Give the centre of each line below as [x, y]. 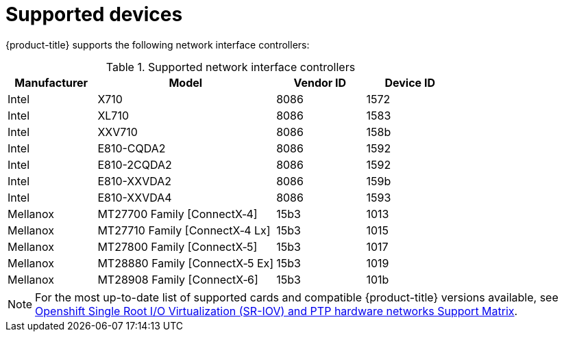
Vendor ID [320, 82]
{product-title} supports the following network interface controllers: [158, 44]
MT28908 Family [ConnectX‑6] [178, 279]
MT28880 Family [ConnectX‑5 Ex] [186, 263]
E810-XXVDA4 [135, 197]
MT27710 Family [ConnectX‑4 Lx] [184, 230]
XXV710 [118, 132]
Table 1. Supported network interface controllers [231, 67]
